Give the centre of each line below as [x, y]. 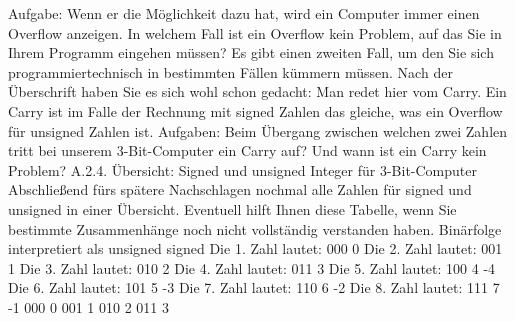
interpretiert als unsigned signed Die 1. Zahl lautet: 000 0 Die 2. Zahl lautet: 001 [255, 248]
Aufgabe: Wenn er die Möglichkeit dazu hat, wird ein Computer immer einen [244, 13]
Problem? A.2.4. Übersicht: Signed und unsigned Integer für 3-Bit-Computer [242, 169]
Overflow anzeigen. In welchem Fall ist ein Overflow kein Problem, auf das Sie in [255, 32]
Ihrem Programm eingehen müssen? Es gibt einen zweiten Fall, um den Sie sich [251, 52]
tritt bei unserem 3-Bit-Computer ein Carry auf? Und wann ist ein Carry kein [247, 150]
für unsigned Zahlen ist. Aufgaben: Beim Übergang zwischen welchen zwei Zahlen [258, 130]
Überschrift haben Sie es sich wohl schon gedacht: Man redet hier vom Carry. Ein [257, 91]
